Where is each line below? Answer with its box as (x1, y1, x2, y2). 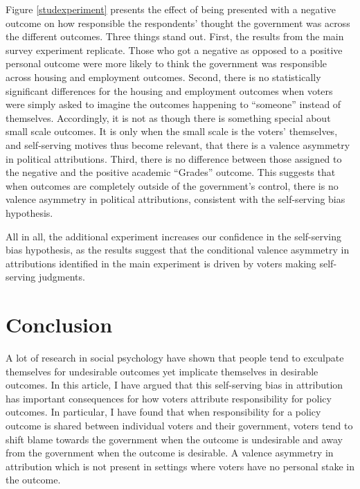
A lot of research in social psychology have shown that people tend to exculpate (6, 350, 344, 364)
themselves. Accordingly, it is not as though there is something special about (6, 110, 331, 125)
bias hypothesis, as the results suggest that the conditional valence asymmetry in (6, 242, 350, 257)
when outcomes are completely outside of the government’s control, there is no (6, 178, 339, 193)
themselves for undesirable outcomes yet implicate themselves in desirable (6, 364, 318, 378)
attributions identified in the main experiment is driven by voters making (6, 256, 316, 270)
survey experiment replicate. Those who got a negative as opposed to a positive (6, 42, 343, 57)
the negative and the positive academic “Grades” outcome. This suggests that (6, 165, 336, 179)
